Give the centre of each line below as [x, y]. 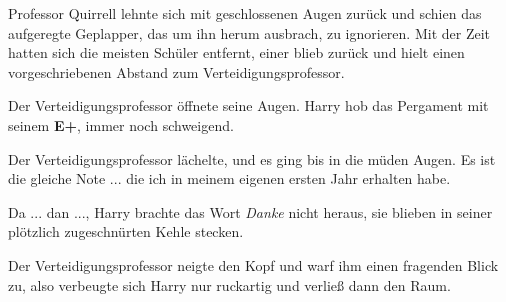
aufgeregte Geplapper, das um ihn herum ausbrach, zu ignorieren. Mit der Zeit [249, 32]
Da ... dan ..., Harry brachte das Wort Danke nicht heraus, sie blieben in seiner [250, 211]
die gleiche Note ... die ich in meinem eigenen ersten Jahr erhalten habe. [229, 178]
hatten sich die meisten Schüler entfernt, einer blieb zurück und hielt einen [236, 52]
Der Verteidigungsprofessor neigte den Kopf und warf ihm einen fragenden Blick [253, 264]
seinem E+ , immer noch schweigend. [121, 124]
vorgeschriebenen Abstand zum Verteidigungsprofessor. [176, 71]
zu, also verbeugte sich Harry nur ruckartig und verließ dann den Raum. [229, 284]
